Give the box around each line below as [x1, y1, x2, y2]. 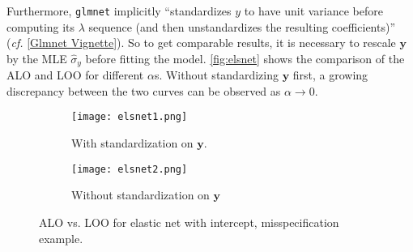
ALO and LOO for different [6, 66, 144, 83]
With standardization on [71, 135, 194, 152]
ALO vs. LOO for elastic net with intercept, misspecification [39, 213, 339, 230]
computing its [6, 18, 75, 35]
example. [39, 229, 83, 246]
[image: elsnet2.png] [71, 163, 188, 175]
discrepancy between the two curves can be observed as [6, 82, 281, 99]
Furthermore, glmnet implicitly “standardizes [6, 2, 232, 19]
